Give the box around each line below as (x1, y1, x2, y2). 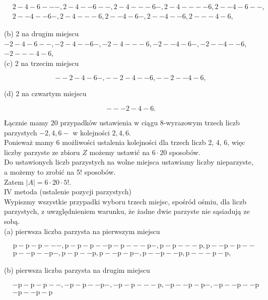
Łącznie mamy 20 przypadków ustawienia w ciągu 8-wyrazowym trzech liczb (4, 117, 240, 128)
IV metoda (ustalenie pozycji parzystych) (4, 186, 131, 197)
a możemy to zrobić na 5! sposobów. (4, 167, 116, 177)
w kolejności (73, 127, 110, 137)
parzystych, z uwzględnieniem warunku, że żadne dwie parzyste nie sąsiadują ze (4, 206, 250, 216)
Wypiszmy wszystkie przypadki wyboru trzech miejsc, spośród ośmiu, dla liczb (4, 196, 246, 206)
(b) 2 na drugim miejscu (4, 28, 79, 39)
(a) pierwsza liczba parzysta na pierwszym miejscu (4, 226, 160, 236)
